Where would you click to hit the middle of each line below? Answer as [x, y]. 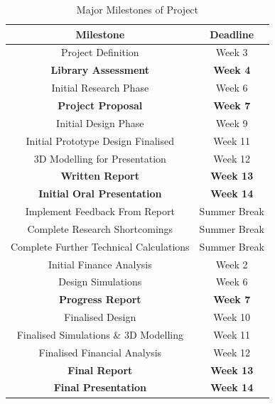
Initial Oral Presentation [100, 193]
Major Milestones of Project [137, 9]
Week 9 [232, 122]
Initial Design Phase [100, 122]
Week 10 [232, 317]
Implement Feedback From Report [100, 211]
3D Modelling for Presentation [100, 158]
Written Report [100, 176]
